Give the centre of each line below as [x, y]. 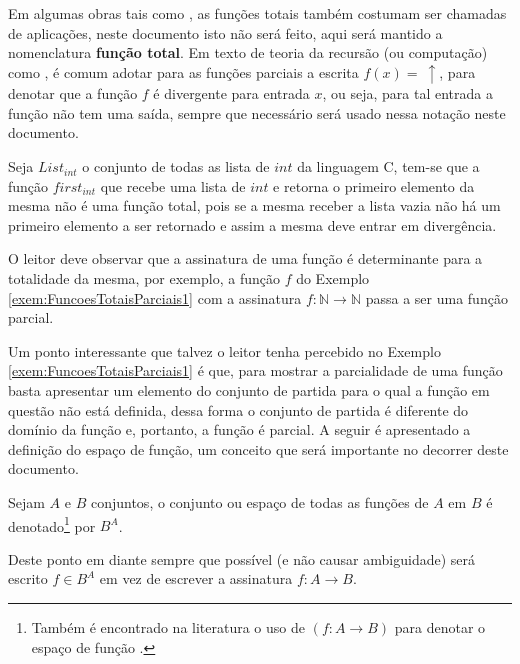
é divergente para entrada [231, 93]
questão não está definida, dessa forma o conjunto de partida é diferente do [238, 409]
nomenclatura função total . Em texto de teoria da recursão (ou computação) [248, 52]
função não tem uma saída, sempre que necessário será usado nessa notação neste [257, 112]
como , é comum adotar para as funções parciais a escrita [183, 71]
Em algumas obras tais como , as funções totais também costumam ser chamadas [257, 13]
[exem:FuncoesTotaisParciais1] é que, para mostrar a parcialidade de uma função [255, 370]
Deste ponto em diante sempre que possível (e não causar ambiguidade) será [241, 558]
